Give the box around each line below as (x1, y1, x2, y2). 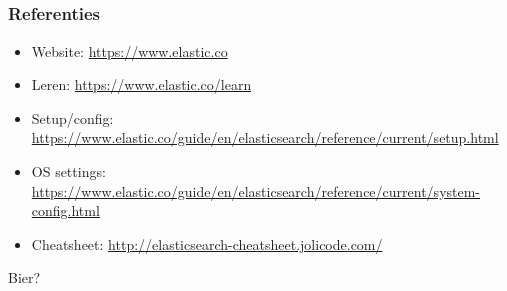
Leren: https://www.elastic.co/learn (31, 74, 252, 95)
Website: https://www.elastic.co (31, 40, 228, 61)
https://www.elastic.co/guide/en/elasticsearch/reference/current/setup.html (31, 127, 499, 148)
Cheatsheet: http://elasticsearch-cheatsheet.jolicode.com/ (31, 233, 383, 254)
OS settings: (31, 161, 106, 182)
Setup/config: (31, 107, 114, 128)
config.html (31, 200, 100, 221)
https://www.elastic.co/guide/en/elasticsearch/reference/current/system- (31, 180, 481, 201)
